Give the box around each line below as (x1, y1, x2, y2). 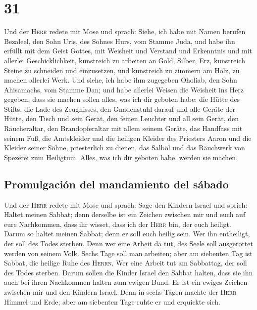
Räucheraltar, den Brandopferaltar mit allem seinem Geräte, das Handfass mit (4, 123, 243, 133)
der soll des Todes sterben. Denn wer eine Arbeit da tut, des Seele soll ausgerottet (4, 238, 253, 249)
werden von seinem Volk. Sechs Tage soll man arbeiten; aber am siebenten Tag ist (4, 248, 253, 258)
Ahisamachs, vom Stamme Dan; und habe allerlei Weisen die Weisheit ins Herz (4, 84, 244, 94)
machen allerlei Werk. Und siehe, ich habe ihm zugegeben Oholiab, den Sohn (4, 75, 237, 85)
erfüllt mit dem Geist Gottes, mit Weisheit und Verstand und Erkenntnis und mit (4, 45, 253, 56)
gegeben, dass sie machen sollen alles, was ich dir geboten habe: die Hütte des (4, 94, 240, 104)
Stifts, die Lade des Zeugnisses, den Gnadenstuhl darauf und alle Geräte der (4, 103, 235, 114)
